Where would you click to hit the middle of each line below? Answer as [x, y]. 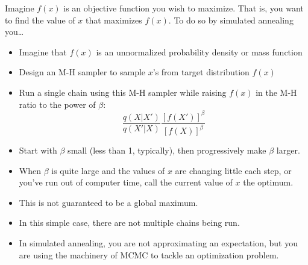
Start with [38, 150]
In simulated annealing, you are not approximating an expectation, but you [159, 243]
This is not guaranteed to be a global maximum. [108, 202]
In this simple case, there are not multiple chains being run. [129, 223]
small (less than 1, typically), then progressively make [167, 150]
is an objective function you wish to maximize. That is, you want [184, 8]
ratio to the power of [57, 104]
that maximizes [114, 20]
